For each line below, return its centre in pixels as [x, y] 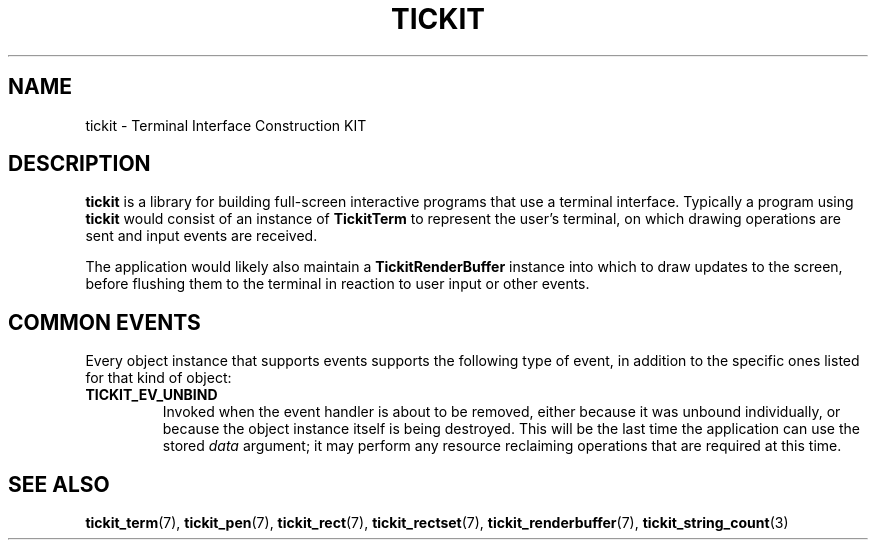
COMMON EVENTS [104, 322]
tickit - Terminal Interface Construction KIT [226, 125]
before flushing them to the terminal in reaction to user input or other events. [337, 284]
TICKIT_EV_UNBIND [151, 395]
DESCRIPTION [79, 164]
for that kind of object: [158, 378]
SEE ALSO [59, 484]
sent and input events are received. [201, 236]
